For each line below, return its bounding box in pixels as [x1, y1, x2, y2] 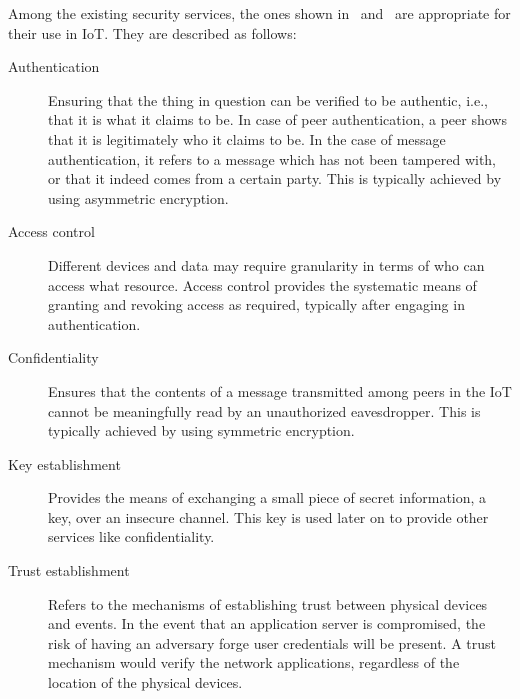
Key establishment [8, 453, 121, 474]
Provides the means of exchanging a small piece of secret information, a [48, 487, 487, 508]
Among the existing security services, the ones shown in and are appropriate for [8, 3, 511, 23]
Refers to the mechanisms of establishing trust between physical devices [48, 593, 488, 614]
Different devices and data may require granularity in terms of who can [48, 254, 485, 275]
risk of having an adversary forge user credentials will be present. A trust [48, 632, 496, 653]
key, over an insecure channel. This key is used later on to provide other [48, 506, 489, 527]
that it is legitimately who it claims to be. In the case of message [48, 128, 446, 149]
